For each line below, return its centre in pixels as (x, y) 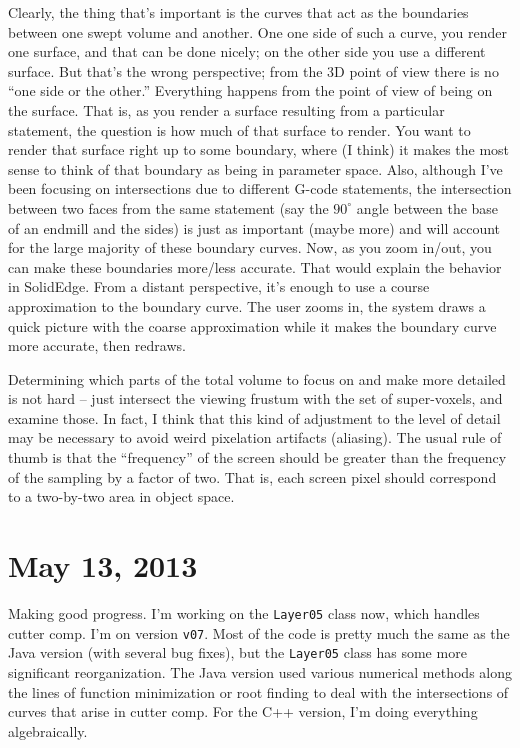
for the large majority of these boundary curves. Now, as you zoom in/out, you (250, 247)
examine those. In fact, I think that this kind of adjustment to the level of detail (254, 417)
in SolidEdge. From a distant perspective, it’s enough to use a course (219, 286)
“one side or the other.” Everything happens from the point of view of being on (250, 90)
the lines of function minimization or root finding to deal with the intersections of (258, 691)
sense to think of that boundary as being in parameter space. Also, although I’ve (255, 168)
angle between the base (427, 207)
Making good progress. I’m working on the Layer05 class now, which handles (244, 612)
